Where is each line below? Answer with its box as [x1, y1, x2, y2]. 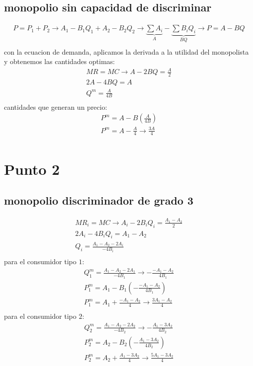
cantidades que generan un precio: [4, 101, 107, 112]
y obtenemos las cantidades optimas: [4, 56, 115, 67]
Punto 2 [4, 158, 60, 179]
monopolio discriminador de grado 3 [4, 193, 193, 208]
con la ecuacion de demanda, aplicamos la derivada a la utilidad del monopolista [4, 46, 249, 57]
